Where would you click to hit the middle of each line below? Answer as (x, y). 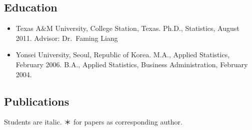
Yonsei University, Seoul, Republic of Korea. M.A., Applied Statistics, (123, 55)
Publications (37, 101)
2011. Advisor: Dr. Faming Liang (67, 38)
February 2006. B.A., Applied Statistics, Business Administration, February (132, 64)
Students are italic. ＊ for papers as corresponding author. (93, 122)
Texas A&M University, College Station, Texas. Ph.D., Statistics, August (127, 28)
